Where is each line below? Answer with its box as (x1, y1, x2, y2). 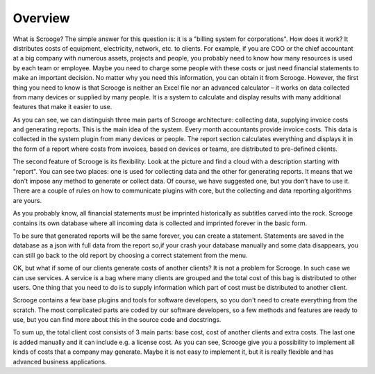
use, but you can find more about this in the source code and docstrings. (12, 316, 222, 324)
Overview (12, 10, 70, 26)
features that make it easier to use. (12, 103, 112, 111)
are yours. (12, 196, 42, 204)
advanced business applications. (12, 357, 107, 366)
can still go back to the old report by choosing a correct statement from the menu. (12, 251, 248, 259)
